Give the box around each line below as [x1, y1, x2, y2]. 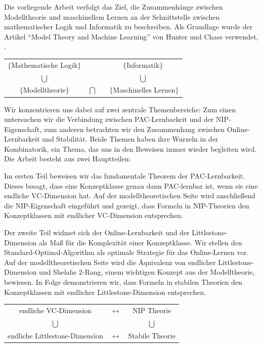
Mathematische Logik [11, 59, 78, 70]
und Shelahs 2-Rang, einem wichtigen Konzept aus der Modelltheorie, [39, 267, 255, 277]
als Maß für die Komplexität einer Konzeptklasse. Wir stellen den [39, 237, 242, 247]
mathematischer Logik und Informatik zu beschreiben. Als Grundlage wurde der [4, 21, 253, 32]
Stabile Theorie [128, 330, 176, 340]
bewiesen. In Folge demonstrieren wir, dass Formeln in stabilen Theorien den [4, 277, 242, 287]
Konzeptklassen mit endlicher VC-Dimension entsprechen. [4, 210, 183, 221]
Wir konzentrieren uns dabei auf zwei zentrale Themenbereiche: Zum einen [4, 104, 236, 114]
